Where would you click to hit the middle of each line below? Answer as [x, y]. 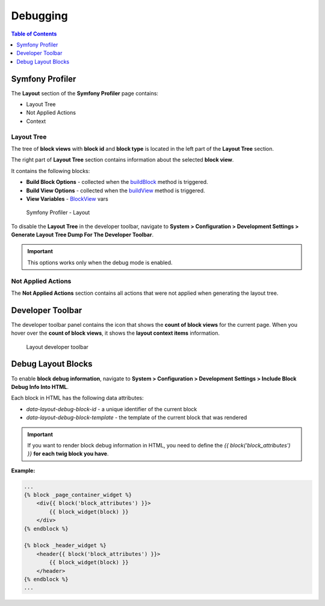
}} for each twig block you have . [68, 454]
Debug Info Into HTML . [40, 387]
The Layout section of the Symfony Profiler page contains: [85, 93]
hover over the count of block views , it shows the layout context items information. [115, 333]
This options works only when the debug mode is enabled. [100, 262]
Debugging [40, 16]
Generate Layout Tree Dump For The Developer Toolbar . [82, 235]
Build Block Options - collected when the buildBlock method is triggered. [117, 182]
